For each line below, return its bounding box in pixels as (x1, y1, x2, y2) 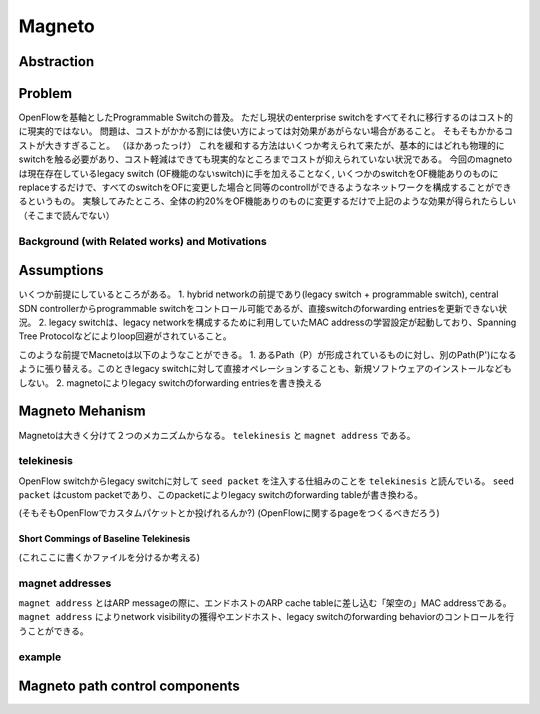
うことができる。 (18, 625, 89, 637)
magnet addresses (18, 576, 112, 590)
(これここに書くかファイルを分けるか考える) (18, 551, 200, 563)
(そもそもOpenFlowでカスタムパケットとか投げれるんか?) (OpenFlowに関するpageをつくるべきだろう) (18, 507, 440, 519)
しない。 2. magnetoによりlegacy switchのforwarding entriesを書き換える (18, 376, 323, 389)
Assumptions (18, 262, 104, 279)
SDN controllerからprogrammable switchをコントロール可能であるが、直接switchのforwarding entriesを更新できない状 (18, 302, 508, 314)
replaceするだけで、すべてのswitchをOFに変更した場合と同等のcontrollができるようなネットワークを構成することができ (18, 181, 512, 194)
